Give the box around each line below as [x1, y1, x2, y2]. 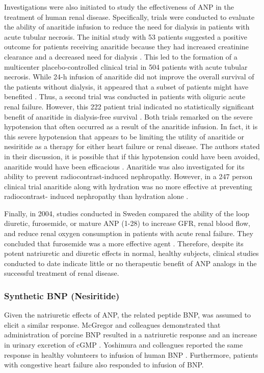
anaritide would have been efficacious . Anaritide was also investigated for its [4, 161, 245, 171]
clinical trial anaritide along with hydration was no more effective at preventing [4, 181, 252, 191]
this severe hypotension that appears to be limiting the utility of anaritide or [4, 131, 245, 141]
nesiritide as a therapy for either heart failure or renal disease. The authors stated [4, 141, 260, 152]
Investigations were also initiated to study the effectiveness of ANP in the [4, 2, 234, 12]
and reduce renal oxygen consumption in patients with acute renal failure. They [4, 228, 253, 239]
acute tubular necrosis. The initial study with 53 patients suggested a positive [4, 31, 248, 42]
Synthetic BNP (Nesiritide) [4, 289, 120, 302]
